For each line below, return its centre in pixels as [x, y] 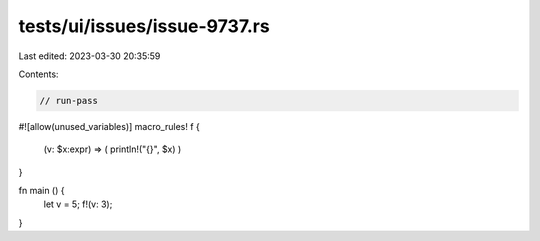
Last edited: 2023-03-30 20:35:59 [89, 56]
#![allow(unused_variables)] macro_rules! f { [109, 126]
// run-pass [69, 100]
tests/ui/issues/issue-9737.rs [144, 26]
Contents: [38, 74]
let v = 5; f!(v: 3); [78, 204]
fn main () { [41, 191]
